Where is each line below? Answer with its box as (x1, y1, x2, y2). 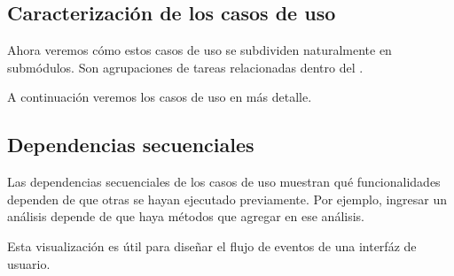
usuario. (7, 254, 51, 272)
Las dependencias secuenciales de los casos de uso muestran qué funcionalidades (7, 172, 441, 191)
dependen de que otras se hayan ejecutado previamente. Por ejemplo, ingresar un (7, 189, 448, 208)
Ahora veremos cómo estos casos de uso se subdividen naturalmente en (7, 41, 392, 59)
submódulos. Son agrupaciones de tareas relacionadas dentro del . (7, 57, 364, 76)
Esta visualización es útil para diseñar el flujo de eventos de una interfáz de (7, 236, 417, 255)
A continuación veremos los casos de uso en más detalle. (7, 88, 312, 106)
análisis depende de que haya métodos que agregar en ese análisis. (7, 207, 365, 226)
